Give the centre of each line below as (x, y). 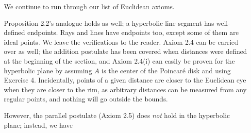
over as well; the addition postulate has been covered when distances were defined (125, 51)
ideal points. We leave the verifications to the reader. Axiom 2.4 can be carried (121, 42)
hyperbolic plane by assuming (48, 70)
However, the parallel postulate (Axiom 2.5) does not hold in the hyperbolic (117, 115)
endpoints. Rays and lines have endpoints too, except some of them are (133, 32)
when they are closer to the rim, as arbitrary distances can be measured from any (125, 89)
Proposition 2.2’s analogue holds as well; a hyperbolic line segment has (109, 23)
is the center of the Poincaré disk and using (166, 70)
